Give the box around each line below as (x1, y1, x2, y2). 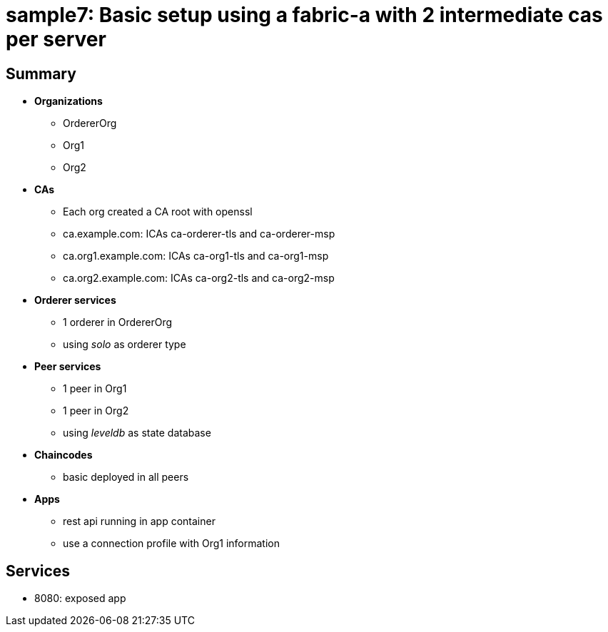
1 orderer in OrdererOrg (63, 316, 173, 329)
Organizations (34, 95, 103, 108)
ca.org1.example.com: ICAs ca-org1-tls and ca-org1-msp (63, 250, 329, 263)
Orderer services (34, 294, 116, 307)
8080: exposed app (34, 592, 126, 605)
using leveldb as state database (63, 427, 211, 439)
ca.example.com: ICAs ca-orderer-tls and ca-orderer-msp (63, 228, 335, 240)
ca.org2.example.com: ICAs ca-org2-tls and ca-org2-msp (63, 272, 335, 285)
